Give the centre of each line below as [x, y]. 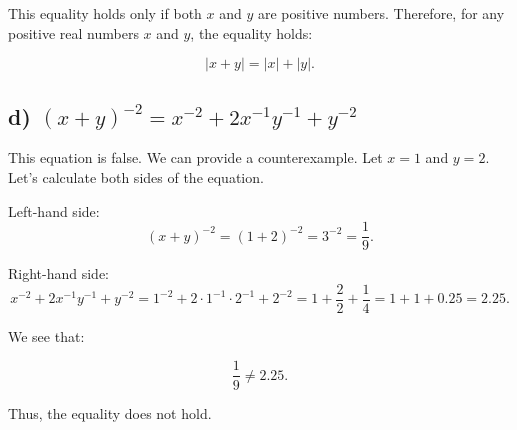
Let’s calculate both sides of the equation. [136, 176]
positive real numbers [73, 32]
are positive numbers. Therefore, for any [381, 13]
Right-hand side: [59, 273]
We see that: [46, 335]
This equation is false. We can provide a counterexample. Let [195, 157]
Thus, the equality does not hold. [110, 412]
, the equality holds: [251, 32]
